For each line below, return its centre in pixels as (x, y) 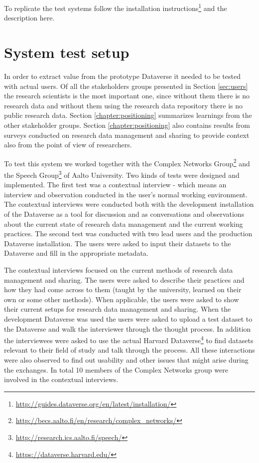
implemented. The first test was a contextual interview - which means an (115, 185)
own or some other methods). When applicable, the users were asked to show (122, 299)
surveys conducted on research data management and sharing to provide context (127, 135)
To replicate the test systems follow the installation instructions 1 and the (116, 7)
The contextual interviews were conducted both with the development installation (129, 204)
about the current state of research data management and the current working (124, 224)
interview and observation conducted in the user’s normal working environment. (126, 194)
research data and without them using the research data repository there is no (123, 105)
